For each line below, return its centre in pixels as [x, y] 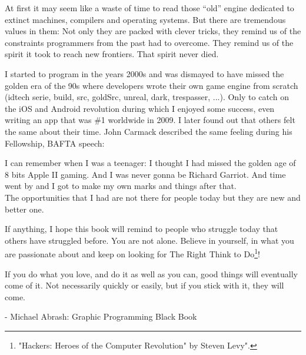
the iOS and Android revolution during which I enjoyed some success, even [140, 108]
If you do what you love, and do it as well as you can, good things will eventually [152, 273]
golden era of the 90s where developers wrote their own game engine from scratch [152, 85]
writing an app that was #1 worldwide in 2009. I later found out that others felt [150, 120]
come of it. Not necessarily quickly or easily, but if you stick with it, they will [144, 285]
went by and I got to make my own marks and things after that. [121, 186]
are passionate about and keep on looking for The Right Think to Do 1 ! [132, 253]
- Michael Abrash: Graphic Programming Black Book [101, 316]
